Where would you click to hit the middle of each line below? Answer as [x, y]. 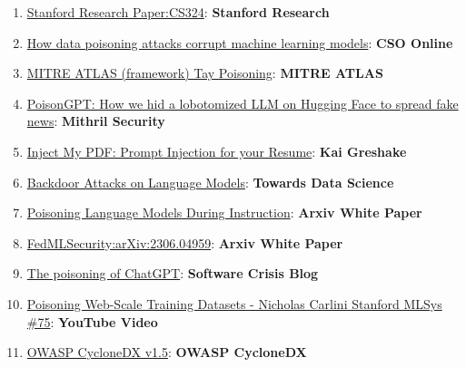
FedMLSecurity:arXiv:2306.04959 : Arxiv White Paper [185, 242]
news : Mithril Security [96, 121]
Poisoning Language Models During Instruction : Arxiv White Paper [224, 212]
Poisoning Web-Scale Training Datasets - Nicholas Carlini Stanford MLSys [234, 303]
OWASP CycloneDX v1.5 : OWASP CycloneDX [167, 352]
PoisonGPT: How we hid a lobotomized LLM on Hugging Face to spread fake [243, 103]
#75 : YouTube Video [92, 321]
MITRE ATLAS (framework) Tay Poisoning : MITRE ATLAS [205, 73]
